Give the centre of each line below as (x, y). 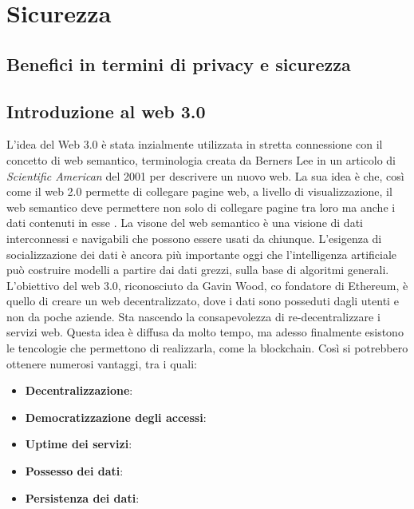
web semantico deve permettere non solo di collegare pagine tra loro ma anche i (201, 207)
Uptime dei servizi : (79, 444)
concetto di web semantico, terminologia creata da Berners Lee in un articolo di (201, 159)
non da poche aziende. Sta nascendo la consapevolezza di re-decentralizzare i (193, 316)
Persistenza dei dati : (82, 497)
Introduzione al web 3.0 (106, 111)
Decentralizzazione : (79, 390)
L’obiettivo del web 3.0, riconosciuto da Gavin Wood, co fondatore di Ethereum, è (207, 285)
